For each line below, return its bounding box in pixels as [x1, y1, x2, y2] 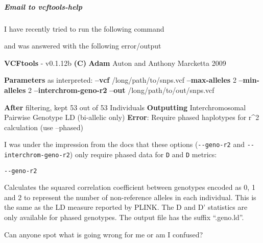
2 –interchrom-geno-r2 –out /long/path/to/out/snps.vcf [28, 84, 214, 95]
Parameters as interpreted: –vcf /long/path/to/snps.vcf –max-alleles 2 [4, 75, 236, 85]
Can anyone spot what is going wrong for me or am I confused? [4, 229, 203, 239]
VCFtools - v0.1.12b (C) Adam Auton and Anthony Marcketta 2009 [4, 57, 226, 68]
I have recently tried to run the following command [4, 23, 164, 34]
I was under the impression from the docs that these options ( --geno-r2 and [4, 139, 245, 150]
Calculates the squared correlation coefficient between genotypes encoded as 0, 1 [4, 182, 255, 192]
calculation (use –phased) [4, 121, 83, 132]
